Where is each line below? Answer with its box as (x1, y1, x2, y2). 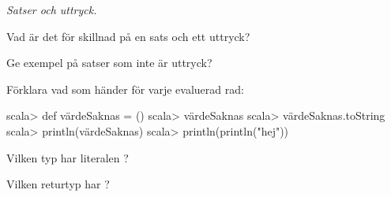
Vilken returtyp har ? (6, 176, 110, 192)
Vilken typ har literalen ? (6, 149, 129, 165)
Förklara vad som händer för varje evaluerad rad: (6, 80, 244, 97)
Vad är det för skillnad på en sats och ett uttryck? (6, 28, 250, 44)
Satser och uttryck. (6, 2, 97, 17)
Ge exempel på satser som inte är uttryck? (6, 54, 212, 71)
